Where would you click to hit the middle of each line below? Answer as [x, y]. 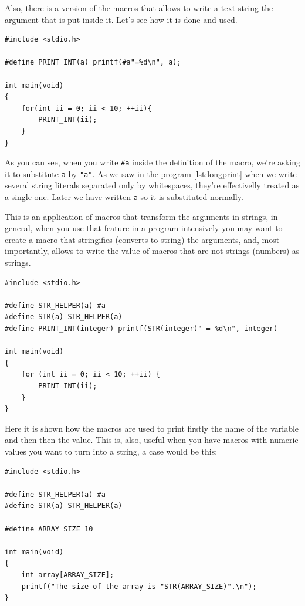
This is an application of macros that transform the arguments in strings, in [141, 216]
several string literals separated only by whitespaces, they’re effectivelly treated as [152, 185]
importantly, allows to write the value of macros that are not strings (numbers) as [152, 251]
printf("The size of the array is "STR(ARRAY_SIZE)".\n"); [139, 586]
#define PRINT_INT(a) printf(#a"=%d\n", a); [93, 62]
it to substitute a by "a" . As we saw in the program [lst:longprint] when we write [151, 173]
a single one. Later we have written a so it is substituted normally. [124, 197]
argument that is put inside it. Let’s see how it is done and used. [121, 19]
